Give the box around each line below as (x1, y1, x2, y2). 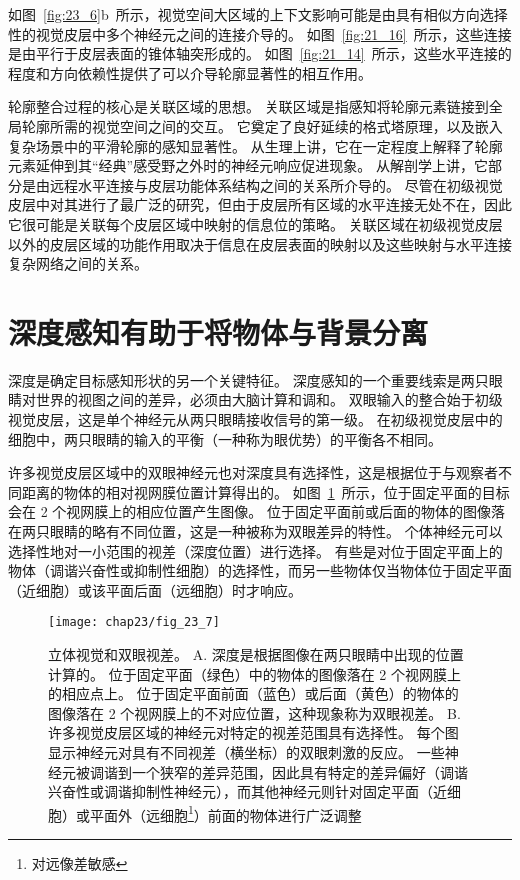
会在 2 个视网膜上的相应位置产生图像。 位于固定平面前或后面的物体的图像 (8, 501, 491, 522)
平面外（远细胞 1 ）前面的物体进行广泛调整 (89, 801, 362, 825)
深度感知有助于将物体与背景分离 (8, 311, 429, 352)
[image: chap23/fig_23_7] (48, 615, 220, 630)
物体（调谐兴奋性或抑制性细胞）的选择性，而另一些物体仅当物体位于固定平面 (8, 560, 512, 581)
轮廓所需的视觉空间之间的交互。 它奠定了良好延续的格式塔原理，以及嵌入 (21, 115, 503, 136)
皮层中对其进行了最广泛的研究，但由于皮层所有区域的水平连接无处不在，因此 (8, 194, 512, 215)
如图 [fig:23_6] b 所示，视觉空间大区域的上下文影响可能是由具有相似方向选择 (8, 4, 508, 24)
